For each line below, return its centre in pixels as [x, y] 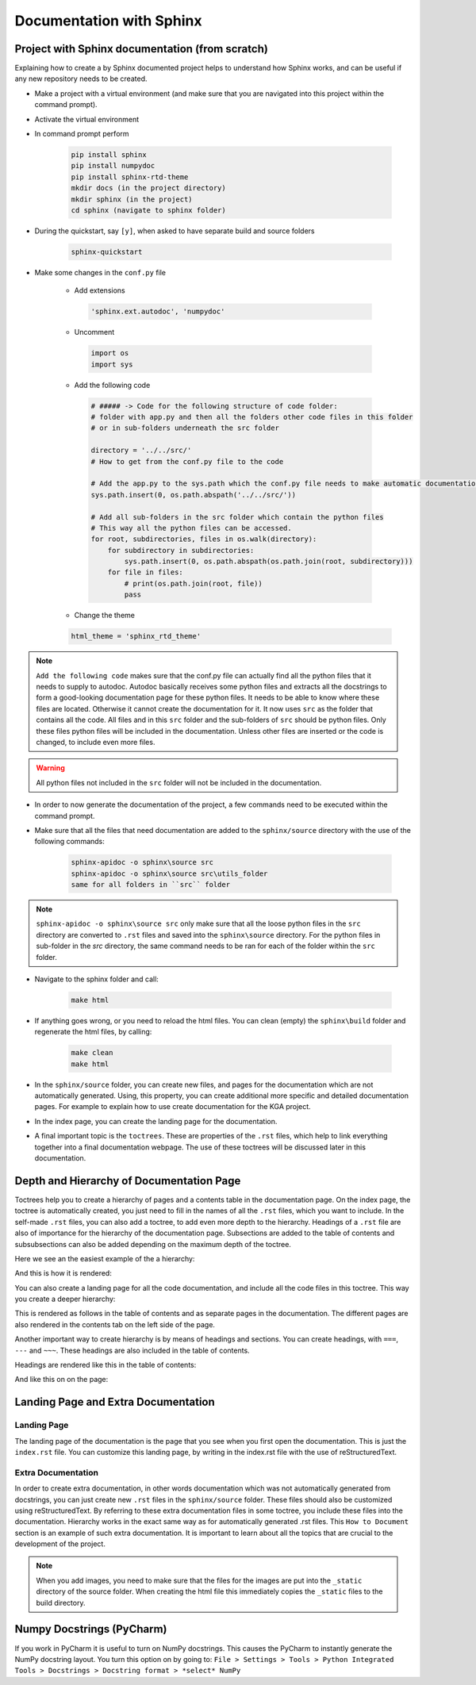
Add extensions [100, 290]
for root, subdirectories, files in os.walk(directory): [204, 539]
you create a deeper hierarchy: [65, 1299]
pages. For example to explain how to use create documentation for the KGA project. [173, 1107]
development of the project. [60, 1544]
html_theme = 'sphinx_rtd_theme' [136, 636]
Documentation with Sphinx [108, 21]
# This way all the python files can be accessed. [192, 528]
